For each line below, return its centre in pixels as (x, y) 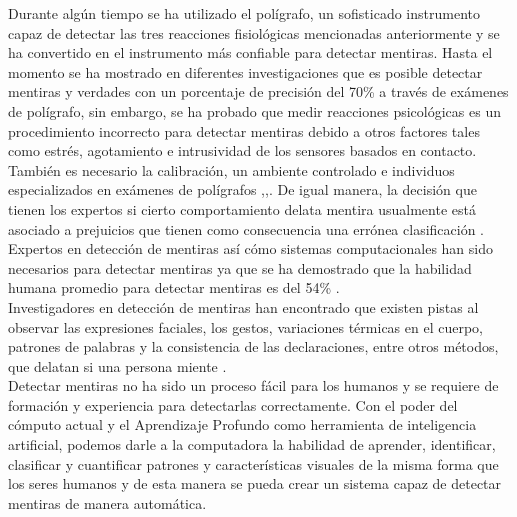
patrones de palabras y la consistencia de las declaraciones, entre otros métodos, (253, 346)
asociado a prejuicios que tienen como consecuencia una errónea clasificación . (246, 228)
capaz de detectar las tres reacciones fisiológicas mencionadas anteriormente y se (254, 32)
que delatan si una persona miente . (117, 365)
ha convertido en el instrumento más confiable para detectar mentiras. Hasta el (250, 52)
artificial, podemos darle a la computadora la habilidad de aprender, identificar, (252, 444)
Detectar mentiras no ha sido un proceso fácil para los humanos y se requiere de (253, 385)
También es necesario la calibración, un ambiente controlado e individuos (231, 169)
